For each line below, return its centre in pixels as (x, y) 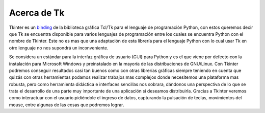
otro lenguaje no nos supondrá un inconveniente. (59, 48)
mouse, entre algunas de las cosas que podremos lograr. (67, 105)
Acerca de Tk (37, 13)
